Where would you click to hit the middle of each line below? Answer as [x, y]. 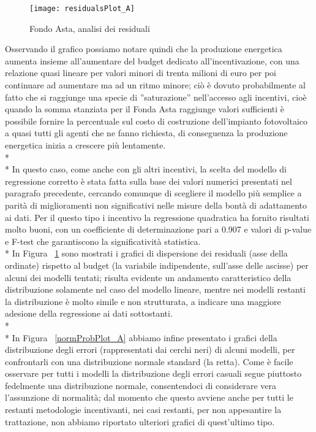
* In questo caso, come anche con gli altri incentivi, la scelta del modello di [146, 169]
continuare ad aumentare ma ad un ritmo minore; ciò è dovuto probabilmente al [155, 85]
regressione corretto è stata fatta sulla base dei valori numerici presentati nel [149, 181]
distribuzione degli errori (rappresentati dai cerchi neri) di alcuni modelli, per [150, 349]
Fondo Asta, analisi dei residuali [90, 28]
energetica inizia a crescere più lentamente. [85, 145]
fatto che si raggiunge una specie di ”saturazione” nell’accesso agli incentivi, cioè [156, 97]
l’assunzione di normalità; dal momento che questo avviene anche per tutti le [149, 397]
